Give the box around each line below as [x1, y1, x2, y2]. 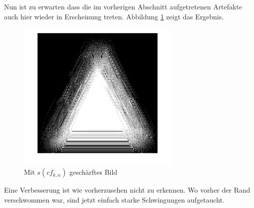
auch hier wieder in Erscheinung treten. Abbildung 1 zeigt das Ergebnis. [4, 11, 224, 21]
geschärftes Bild [69, 167, 118, 177]
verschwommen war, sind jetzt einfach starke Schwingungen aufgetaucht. [4, 194, 225, 205]
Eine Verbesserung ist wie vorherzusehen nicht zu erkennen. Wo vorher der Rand [4, 185, 251, 195]
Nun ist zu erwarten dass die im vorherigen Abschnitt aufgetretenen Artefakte [4, 1, 242, 11]
